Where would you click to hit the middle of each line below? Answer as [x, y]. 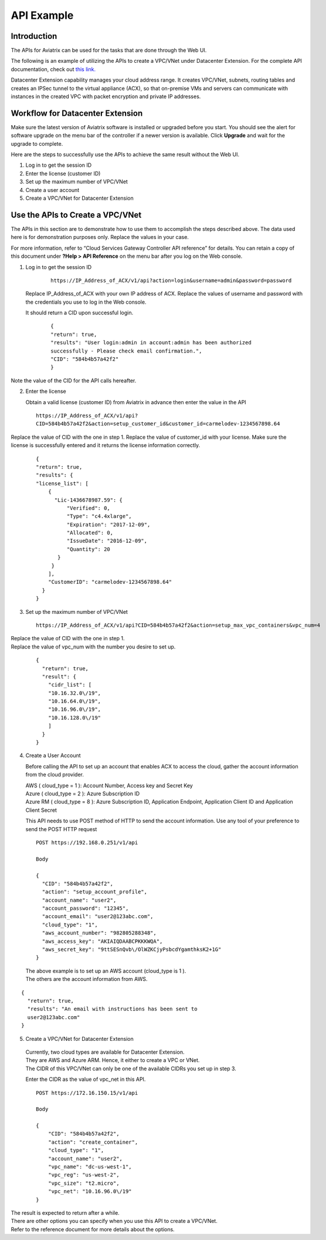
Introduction [34, 36]
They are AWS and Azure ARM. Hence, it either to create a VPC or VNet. [113, 1060]
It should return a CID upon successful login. [79, 313]
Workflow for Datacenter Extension [77, 113]
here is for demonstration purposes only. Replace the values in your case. [100, 237]
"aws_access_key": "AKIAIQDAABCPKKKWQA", [102, 941]
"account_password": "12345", [85, 908]
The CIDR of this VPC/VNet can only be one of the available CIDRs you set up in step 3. [131, 1068]
